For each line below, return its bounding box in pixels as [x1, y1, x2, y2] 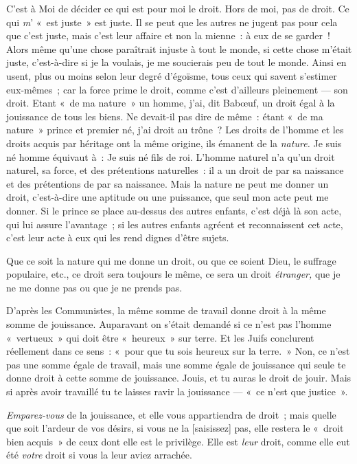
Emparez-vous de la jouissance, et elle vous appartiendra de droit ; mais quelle [6, 407, 336, 421]
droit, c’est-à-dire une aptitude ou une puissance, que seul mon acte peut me [6, 190, 329, 204]
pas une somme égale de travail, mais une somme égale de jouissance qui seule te [6, 357, 346, 371]
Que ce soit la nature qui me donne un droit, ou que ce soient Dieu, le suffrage [6, 253, 336, 267]
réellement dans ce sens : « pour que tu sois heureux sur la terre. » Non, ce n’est [6, 344, 350, 358]
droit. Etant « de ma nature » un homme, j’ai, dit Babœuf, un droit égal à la [6, 96, 335, 110]
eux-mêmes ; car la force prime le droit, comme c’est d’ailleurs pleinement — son [6, 82, 348, 96]
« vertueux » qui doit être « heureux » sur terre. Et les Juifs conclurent [6, 330, 314, 344]
